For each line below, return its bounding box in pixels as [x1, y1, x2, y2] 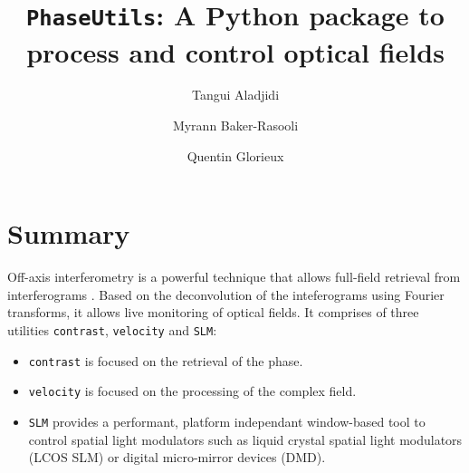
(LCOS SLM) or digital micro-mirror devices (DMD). [28, 448, 326, 467]
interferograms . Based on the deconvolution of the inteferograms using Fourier [7, 285, 445, 304]
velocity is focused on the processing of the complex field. [28, 381, 357, 401]
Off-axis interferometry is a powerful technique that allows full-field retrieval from [7, 267, 461, 286]
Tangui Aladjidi [191, 85, 280, 104]
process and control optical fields [26, 33, 445, 70]
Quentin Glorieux [187, 146, 284, 165]
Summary [7, 215, 130, 252]
